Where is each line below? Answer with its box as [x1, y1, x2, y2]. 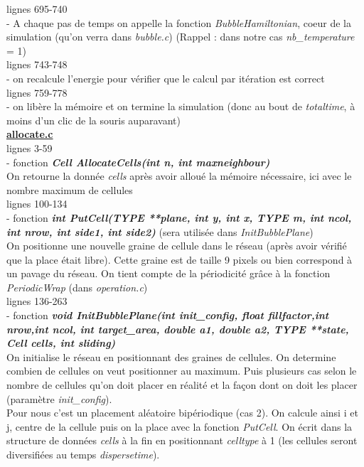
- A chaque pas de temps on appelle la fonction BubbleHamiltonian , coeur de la [6, 15, 352, 30]
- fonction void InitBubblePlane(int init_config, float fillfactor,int [6, 308, 329, 323]
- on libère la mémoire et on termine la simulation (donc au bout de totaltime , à [6, 99, 355, 114]
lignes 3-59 [6, 140, 53, 155]
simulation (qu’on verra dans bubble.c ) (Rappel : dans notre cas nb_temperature [6, 29, 355, 44]
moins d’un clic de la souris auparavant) [6, 112, 181, 127]
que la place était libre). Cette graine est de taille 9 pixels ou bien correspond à [6, 252, 353, 267]
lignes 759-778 [6, 85, 68, 100]
